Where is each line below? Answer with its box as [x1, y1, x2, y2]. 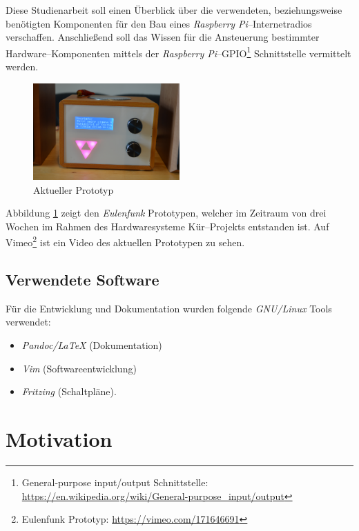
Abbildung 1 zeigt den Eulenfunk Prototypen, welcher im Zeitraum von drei [6, 206, 327, 220]
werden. [6, 59, 39, 74]
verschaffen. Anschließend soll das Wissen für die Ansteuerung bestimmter [6, 30, 320, 44]
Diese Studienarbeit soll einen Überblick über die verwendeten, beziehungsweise [6, 3, 342, 17]
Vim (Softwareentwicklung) [21, 361, 137, 375]
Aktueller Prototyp [33, 182, 114, 197]
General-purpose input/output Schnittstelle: [21, 474, 208, 489]
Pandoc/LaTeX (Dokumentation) [21, 338, 162, 352]
